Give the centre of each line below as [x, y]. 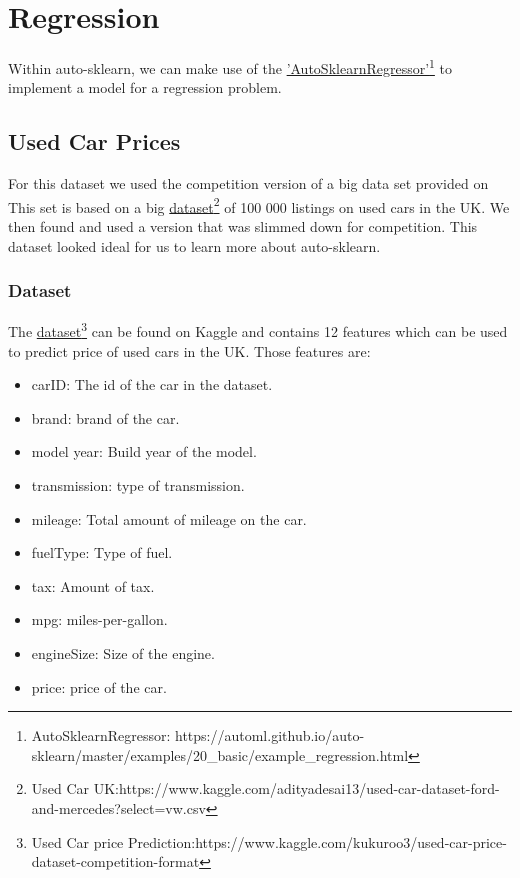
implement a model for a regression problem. [145, 87]
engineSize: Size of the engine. [123, 653]
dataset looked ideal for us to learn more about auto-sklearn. [194, 245]
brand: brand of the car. [105, 417]
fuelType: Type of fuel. [102, 552]
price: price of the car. [99, 686]
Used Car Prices [94, 141]
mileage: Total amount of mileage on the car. [169, 518]
